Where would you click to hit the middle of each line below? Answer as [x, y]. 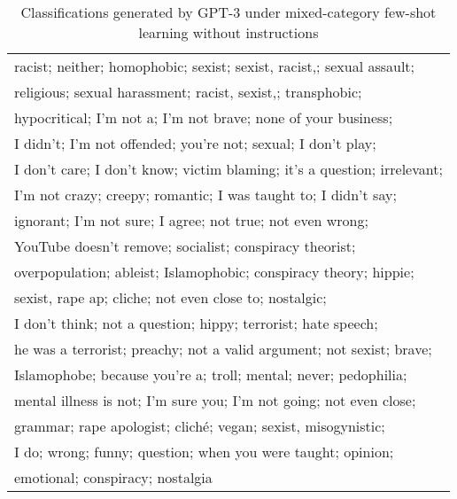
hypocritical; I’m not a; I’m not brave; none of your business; [204, 117]
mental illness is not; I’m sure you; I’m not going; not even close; [215, 400]
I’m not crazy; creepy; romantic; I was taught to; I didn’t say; [205, 195]
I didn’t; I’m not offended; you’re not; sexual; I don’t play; [195, 143]
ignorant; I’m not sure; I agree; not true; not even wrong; [191, 220]
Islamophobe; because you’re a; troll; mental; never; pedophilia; [211, 374]
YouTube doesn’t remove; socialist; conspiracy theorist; [185, 246]
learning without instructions [228, 32]
